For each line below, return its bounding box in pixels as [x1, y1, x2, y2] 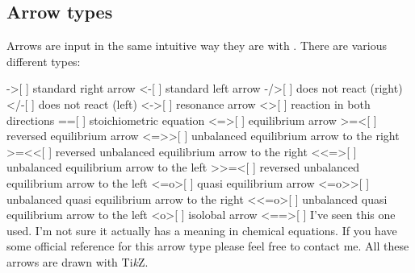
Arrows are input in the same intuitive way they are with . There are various [6, 37, 388, 54]
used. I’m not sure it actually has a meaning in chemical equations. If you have [6, 221, 397, 238]
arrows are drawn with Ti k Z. [6, 253, 149, 270]
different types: [6, 52, 81, 69]
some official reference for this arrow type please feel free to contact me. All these [6, 238, 409, 254]
